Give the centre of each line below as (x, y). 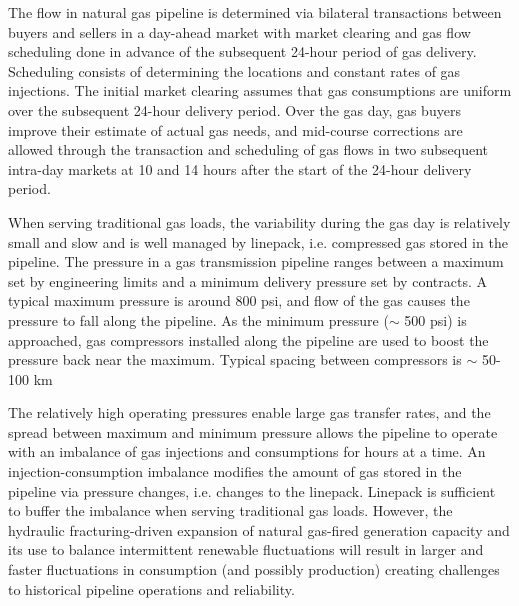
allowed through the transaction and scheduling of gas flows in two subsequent (248, 149)
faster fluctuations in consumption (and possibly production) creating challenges (254, 569)
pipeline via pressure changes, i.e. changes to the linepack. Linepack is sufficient (252, 490)
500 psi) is (435, 319)
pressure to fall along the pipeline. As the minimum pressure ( (198, 319)
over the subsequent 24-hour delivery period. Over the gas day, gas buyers (234, 109)
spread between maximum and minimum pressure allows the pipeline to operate (253, 431)
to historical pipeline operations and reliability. (151, 588)
